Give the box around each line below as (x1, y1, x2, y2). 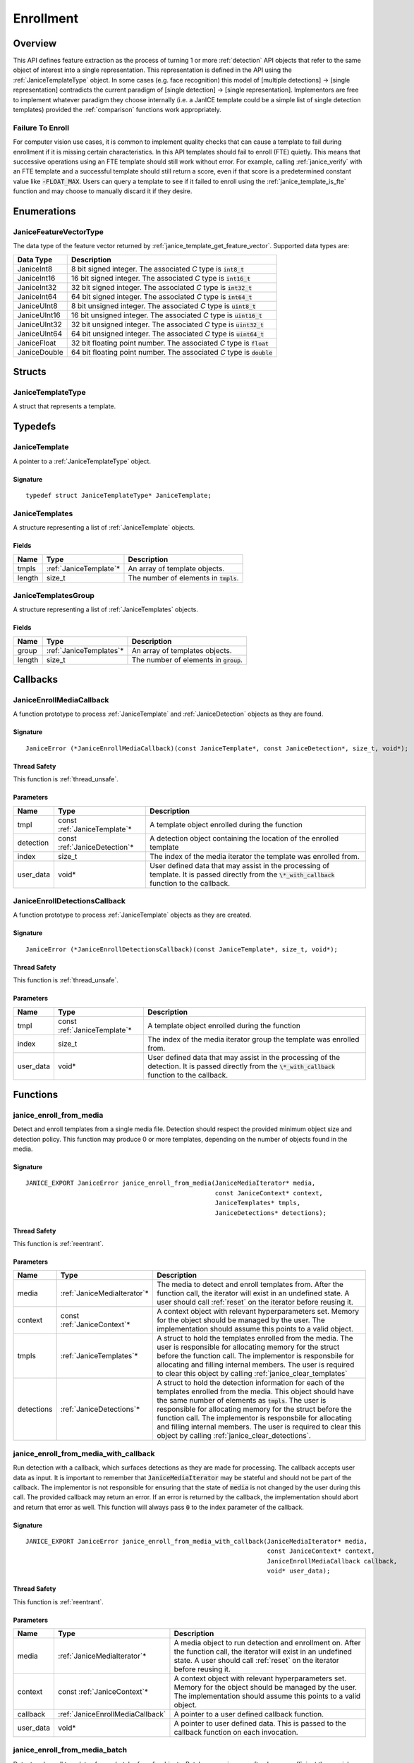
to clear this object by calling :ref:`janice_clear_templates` (156, 1369, 348, 1379)
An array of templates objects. (131, 645, 232, 655)
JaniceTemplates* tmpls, (214, 1199, 301, 1207)
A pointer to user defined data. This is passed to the (173, 1719, 347, 1728)
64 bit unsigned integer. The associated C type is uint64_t (71, 329, 264, 338)
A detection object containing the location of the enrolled (149, 833, 339, 843)
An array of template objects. (128, 563, 225, 573)
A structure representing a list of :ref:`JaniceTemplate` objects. (13, 523, 195, 532)
